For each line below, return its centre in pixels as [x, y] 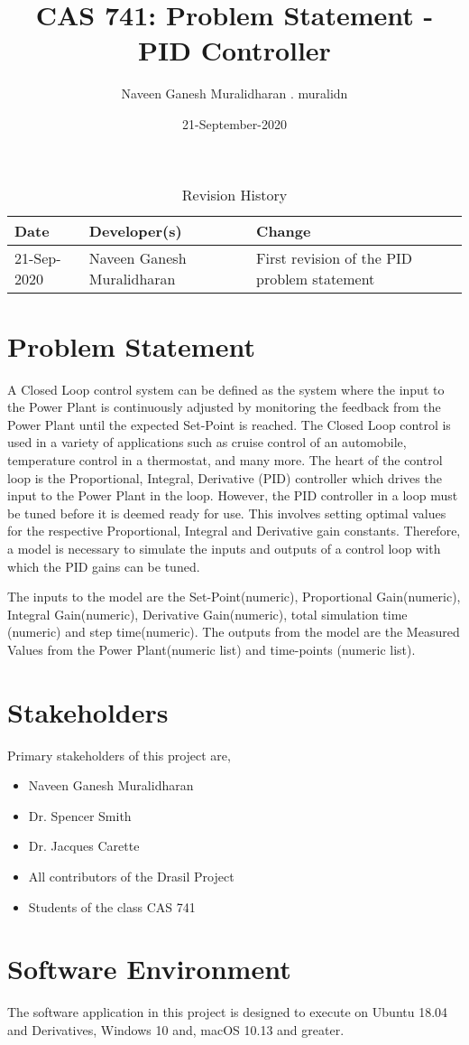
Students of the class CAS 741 [112, 906]
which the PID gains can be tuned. [104, 566]
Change [284, 230]
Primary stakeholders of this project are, [119, 755]
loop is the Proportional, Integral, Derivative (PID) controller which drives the [225, 477]
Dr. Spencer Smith [80, 815]
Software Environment [149, 969]
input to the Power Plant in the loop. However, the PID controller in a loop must [233, 495]
